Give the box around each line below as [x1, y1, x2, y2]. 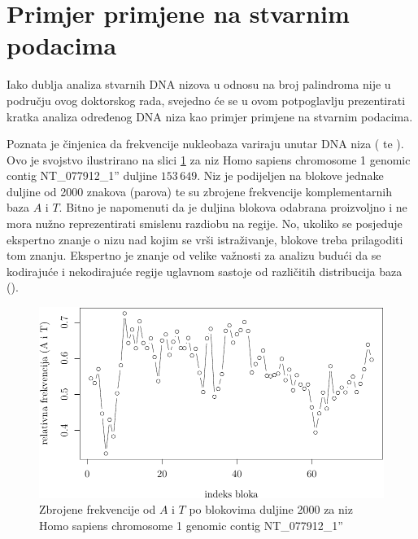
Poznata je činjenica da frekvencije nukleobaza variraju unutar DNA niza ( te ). [7, 135, 404, 152]
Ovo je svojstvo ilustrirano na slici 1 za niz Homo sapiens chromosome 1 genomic [7, 151, 411, 168]
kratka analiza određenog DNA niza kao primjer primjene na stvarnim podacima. [7, 107, 413, 125]
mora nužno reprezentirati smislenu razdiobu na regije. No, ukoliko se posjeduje [7, 215, 403, 232]
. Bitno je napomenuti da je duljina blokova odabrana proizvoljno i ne [59, 199, 407, 216]
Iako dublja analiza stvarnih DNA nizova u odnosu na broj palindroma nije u [7, 76, 391, 93]
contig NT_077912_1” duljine [7, 167, 158, 184]
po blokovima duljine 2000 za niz [189, 501, 353, 518]
